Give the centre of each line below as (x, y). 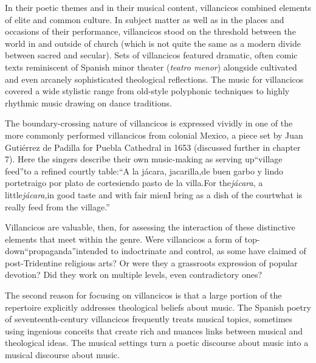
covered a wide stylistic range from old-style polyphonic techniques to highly (147, 91)
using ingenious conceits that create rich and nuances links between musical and (154, 330)
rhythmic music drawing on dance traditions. (88, 102)
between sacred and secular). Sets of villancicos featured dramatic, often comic (151, 55)
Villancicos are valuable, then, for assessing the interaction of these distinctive (150, 227)
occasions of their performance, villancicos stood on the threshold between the (150, 31)
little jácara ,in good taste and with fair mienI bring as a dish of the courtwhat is (154, 194)
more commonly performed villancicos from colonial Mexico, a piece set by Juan (154, 135)
